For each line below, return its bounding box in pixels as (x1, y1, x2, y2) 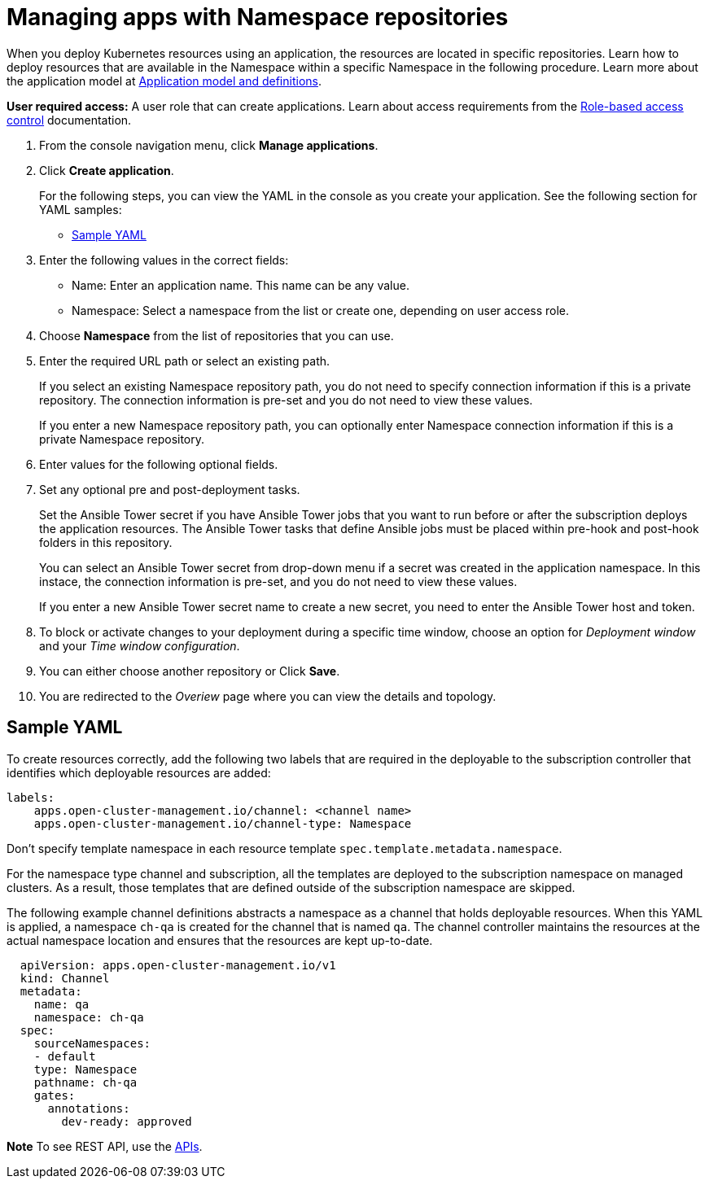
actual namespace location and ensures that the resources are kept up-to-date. (7, 933, 433, 947)
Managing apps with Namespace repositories (7, 3, 509, 31)
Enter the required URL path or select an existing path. (39, 353, 330, 368)
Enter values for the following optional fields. (39, 457, 278, 471)
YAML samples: (39, 202, 122, 216)
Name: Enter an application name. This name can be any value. (72, 278, 409, 292)
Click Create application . (39, 163, 174, 177)
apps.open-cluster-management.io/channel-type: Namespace (33, 816, 412, 830)
